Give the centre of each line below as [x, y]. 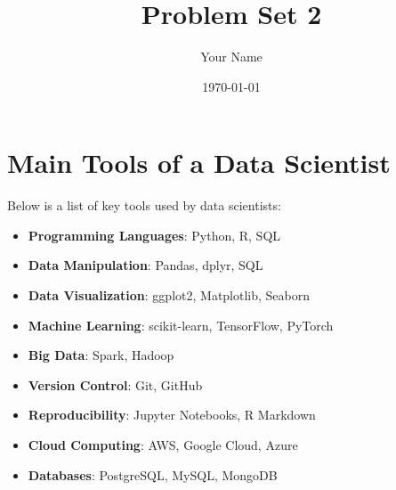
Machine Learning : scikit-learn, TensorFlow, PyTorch [181, 325]
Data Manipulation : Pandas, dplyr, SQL [145, 265]
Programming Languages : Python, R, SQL [154, 235]
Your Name [231, 57]
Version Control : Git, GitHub [115, 384]
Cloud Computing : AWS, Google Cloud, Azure [163, 445]
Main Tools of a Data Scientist [199, 163]
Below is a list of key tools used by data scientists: [144, 205]
